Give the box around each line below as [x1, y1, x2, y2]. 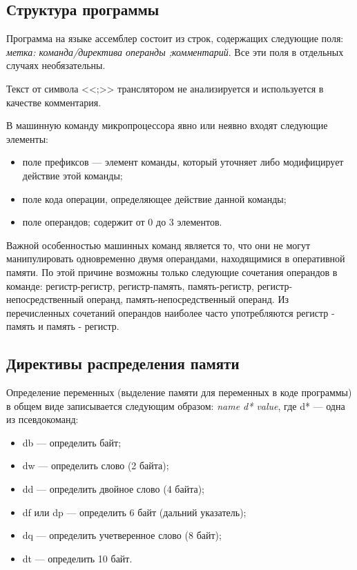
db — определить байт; [22, 435, 122, 449]
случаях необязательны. [6, 58, 106, 72]
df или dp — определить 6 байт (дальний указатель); [22, 504, 247, 519]
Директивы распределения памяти [6, 353, 240, 374]
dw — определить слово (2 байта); [22, 458, 169, 473]
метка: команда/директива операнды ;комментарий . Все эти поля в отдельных [6, 44, 344, 59]
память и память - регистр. [6, 319, 119, 333]
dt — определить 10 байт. [22, 551, 133, 565]
